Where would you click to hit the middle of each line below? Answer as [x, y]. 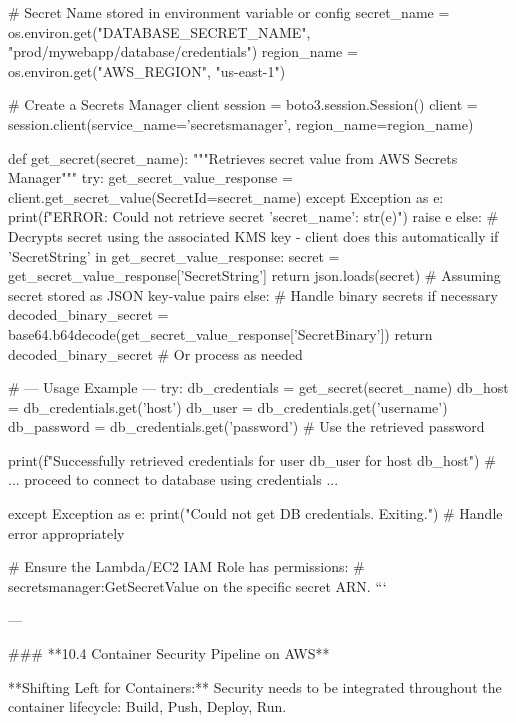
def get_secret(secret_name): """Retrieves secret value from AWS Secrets [233, 157]
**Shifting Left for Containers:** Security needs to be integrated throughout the [255, 686]
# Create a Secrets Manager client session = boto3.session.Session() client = [243, 104]
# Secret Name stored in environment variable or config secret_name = [229, 12]
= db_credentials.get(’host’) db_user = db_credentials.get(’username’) [228, 406]
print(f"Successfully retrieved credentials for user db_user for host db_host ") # [252, 459]
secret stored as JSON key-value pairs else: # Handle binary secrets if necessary [253, 294]
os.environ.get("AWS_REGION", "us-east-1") [147, 70]
